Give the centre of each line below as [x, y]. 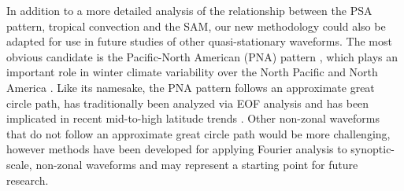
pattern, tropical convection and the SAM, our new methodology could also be [196, 26]
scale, [19, 164]
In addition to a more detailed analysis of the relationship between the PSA [189, 10]
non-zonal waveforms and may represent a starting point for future [197, 164]
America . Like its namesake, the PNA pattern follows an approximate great [191, 87]
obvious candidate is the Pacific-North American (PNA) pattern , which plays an [202, 56]
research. [28, 180]
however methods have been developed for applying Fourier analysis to [177, 149]
